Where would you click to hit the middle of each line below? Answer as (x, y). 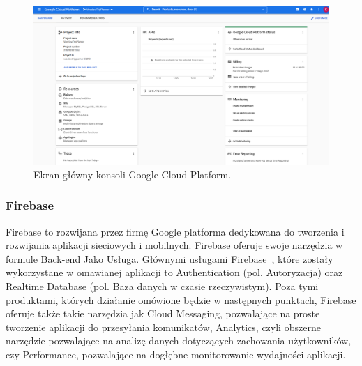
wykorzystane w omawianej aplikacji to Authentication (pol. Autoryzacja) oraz (174, 272)
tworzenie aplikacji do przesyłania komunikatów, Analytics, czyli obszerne (163, 327)
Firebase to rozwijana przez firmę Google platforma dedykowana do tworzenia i (175, 231)
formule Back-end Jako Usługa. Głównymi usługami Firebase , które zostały (169, 258)
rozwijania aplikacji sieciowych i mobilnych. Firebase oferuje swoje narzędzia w (174, 245)
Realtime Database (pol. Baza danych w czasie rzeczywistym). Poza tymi (162, 285)
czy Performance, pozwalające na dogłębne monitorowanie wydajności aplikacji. (176, 354)
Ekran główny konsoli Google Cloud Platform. (133, 174)
